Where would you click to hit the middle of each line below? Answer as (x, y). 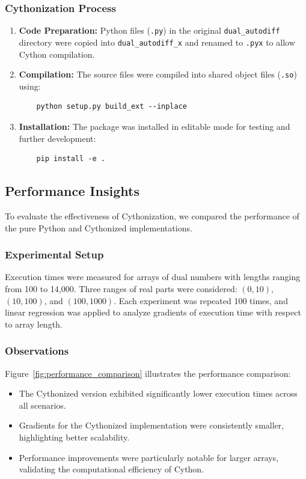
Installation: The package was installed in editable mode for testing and (155, 126)
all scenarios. (42, 405)
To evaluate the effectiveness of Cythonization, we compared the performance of (152, 215)
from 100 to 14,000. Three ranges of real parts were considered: (121, 288)
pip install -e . (71, 159)
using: (30, 86)
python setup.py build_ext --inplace (112, 107)
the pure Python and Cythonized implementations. (99, 227)
